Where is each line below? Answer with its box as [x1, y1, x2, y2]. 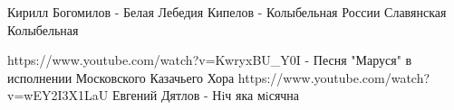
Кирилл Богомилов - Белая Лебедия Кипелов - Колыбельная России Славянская [7, 3, 447, 21]
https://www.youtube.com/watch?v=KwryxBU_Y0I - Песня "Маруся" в [7, 50, 412, 69]
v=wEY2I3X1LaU [7, 86, 109, 105]
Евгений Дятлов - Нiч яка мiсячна [111, 86, 300, 105]
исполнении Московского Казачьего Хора [7, 68, 235, 87]
